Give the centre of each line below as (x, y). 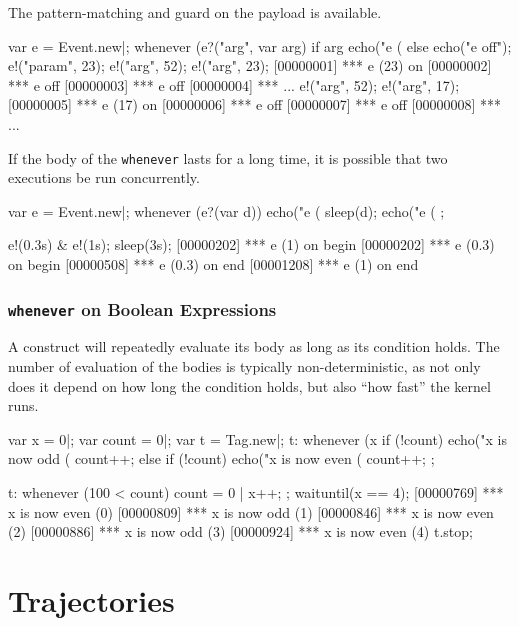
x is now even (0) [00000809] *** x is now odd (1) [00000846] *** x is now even (251, 511)
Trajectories (91, 599)
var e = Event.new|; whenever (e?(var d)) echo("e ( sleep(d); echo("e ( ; (226, 210)
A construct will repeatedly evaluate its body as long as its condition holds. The (254, 346)
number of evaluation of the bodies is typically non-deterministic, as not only (244, 365)
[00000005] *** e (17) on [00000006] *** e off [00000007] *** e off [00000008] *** (255, 104)
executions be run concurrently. (104, 177)
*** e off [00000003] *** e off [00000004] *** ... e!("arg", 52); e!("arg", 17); (234, 84)
